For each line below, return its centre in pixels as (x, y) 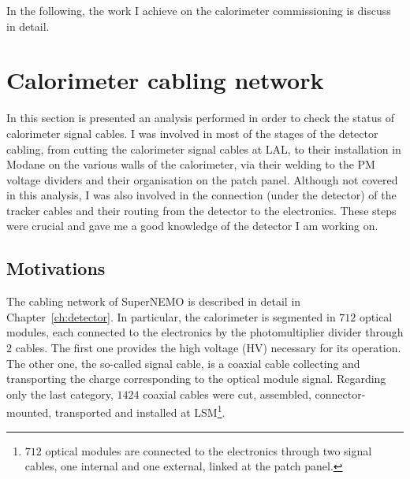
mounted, (29, 412)
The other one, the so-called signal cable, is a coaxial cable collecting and (183, 363)
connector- (340, 394)
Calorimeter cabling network (165, 80)
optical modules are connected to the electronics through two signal (209, 450)
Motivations (56, 268)
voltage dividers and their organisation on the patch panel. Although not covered (202, 179)
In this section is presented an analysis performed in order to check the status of (200, 118)
